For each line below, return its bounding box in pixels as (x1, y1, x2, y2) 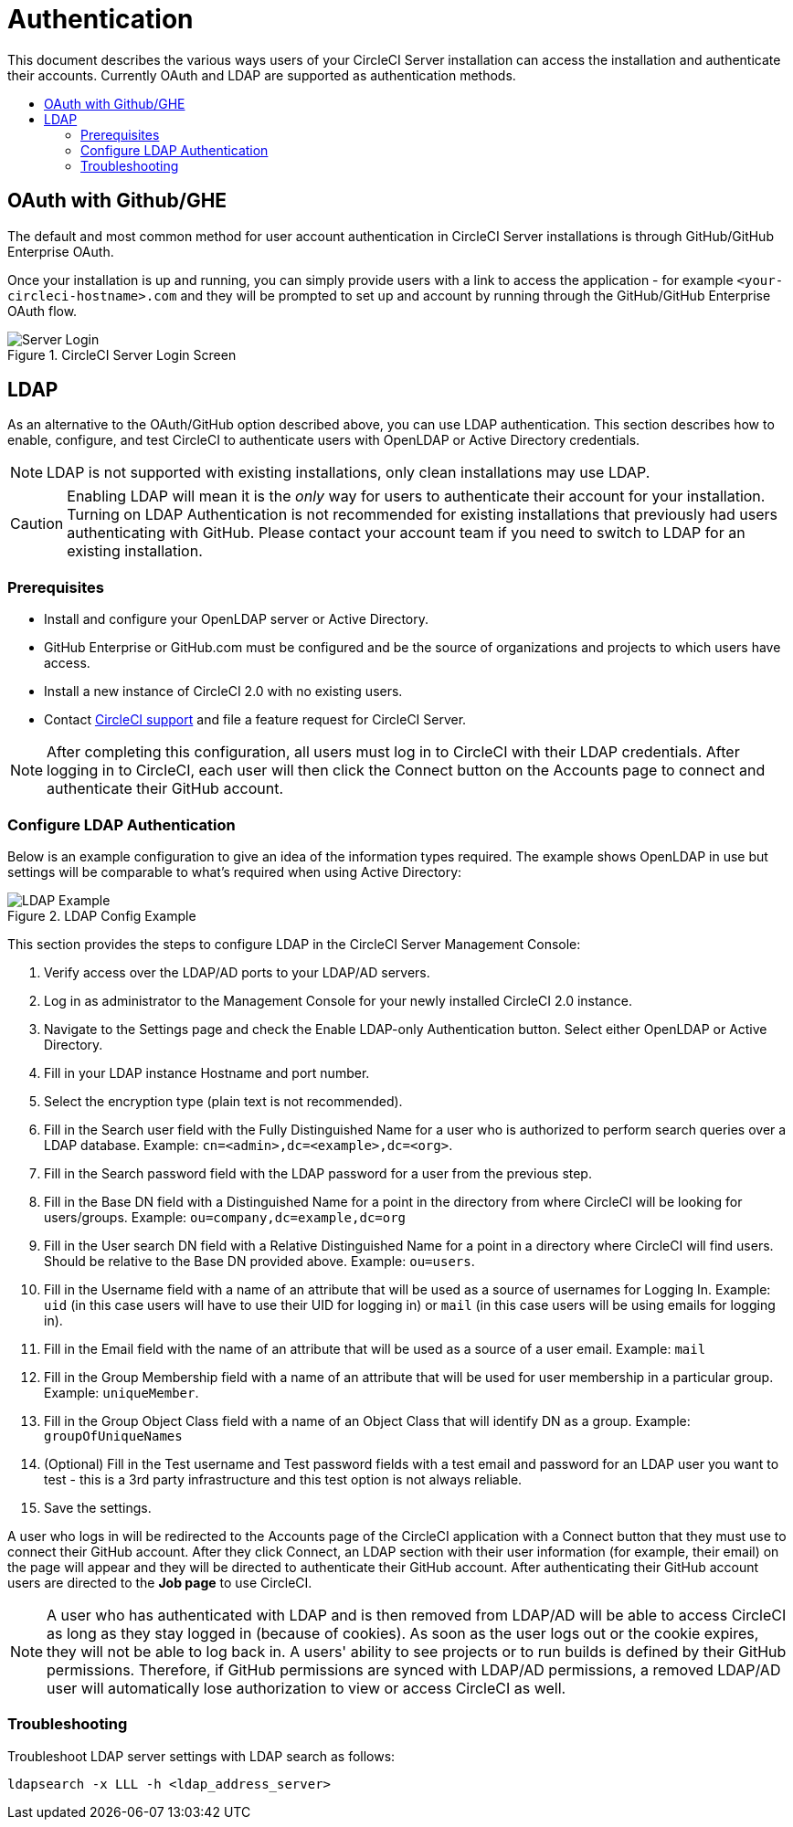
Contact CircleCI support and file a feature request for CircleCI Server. (44, 712, 467, 728)
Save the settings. (44, 1499, 152, 1515)
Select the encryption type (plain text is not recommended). (44, 1093, 403, 1109)
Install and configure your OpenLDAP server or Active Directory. (44, 611, 429, 628)
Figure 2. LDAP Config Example (7, 907, 196, 924)
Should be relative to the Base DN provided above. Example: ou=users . (44, 1252, 475, 1269)
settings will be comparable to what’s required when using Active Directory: (7, 863, 462, 880)
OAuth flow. (7, 302, 78, 319)
